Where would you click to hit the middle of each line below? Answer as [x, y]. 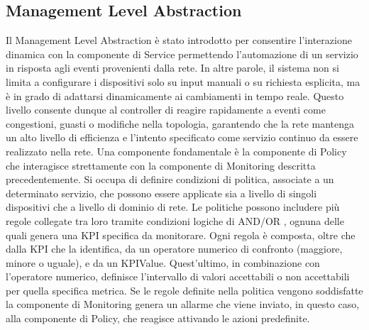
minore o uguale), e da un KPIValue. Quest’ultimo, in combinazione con [163, 262]
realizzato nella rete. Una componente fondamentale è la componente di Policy [176, 151]
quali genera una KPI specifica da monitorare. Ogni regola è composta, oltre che [181, 235]
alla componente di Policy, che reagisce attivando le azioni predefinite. [158, 318]
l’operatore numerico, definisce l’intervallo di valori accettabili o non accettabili [178, 276]
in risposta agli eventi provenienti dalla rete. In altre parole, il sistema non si [172, 68]
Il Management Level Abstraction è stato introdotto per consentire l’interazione [179, 40]
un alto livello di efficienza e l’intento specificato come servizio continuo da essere [182, 137]
